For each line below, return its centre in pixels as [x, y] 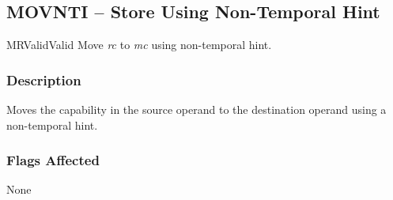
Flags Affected [53, 160]
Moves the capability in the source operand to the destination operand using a [196, 109]
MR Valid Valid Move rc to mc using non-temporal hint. [139, 45]
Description [44, 79]
